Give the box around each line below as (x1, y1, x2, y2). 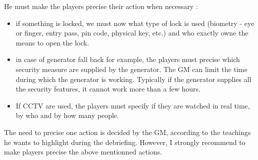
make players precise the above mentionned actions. (4, 146, 162, 157)
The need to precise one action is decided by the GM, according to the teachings (4, 126, 251, 137)
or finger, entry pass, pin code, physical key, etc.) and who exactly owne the (15, 27, 248, 38)
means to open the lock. (15, 37, 89, 47)
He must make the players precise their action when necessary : (4, 1, 198, 11)
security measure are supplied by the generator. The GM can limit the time (15, 63, 247, 74)
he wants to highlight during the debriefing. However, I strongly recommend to (4, 136, 245, 147)
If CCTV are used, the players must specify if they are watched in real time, (15, 100, 250, 110)
